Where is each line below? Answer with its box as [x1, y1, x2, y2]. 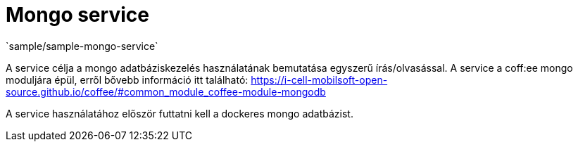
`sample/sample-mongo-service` [6, 39, 158, 52]
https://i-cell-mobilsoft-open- [251, 73, 388, 86]
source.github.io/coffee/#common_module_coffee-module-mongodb [6, 85, 326, 98]
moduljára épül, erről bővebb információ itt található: [6, 73, 249, 86]
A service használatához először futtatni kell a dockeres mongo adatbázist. [6, 107, 353, 120]
